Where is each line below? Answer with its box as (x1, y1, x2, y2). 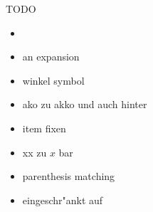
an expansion (22, 49, 80, 64)
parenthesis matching (22, 169, 115, 184)
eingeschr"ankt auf (22, 192, 103, 207)
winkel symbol (22, 73, 85, 88)
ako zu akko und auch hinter (22, 97, 147, 112)
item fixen (22, 120, 66, 135)
